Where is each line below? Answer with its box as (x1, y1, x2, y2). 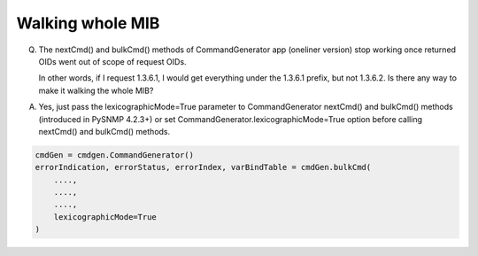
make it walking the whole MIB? (38, 85, 154, 96)
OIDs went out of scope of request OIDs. (38, 56, 187, 66)
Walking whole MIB (16, 13, 160, 33)
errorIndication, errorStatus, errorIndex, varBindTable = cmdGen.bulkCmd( (35, 162, 372, 173)
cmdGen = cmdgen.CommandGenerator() (35, 150, 195, 159)
